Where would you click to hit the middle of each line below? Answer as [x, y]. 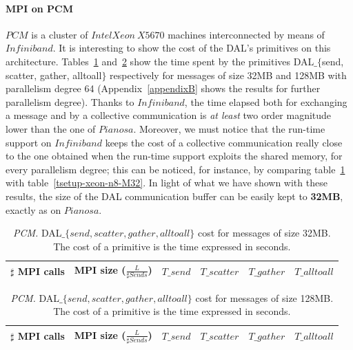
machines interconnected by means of [246, 34]
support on [29, 142]
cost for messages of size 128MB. [264, 297]
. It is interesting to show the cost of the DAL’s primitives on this [192, 48]
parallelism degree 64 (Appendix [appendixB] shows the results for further [163, 88]
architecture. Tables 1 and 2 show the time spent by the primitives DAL [160, 61]
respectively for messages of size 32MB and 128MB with [228, 75]
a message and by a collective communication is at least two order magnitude [169, 115]
